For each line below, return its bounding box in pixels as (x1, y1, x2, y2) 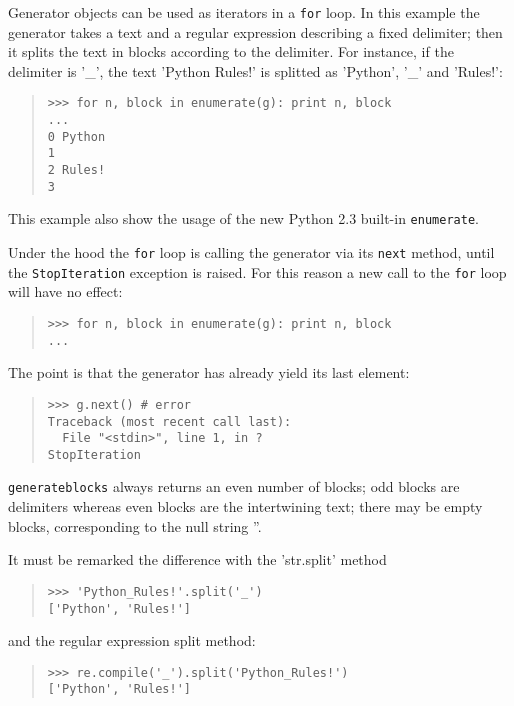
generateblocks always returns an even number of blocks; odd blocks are (8, 476, 460, 497)
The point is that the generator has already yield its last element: (8, 362, 410, 383)
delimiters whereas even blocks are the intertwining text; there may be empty (8, 496, 483, 517)
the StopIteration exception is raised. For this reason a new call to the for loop (8, 261, 507, 282)
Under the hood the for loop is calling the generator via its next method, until (8, 242, 495, 263)
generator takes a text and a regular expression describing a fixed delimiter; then (8, 21, 503, 42)
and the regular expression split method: (8, 630, 256, 651)
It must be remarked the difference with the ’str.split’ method (8, 549, 387, 570)
